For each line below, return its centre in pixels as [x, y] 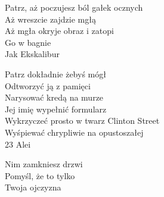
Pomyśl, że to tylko [40, 175]
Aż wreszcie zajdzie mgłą [50, 19]
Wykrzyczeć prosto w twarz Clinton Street [82, 121]
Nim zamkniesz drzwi [44, 164]
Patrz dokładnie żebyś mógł [55, 74]
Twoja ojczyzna [33, 187]
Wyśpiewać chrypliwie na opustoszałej [74, 132]
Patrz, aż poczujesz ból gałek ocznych [74, 7]
